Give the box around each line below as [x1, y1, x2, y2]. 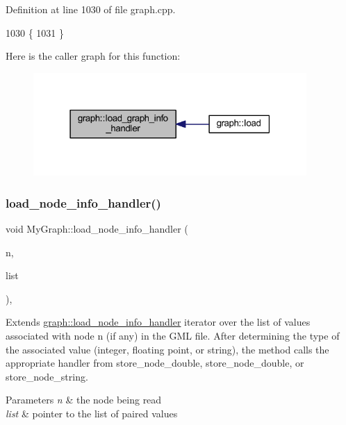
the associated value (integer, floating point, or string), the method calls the [6, 342, 329, 356]
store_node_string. [6, 369, 88, 383]
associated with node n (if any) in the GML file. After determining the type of [6, 328, 340, 342]
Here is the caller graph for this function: [6, 49, 181, 63]
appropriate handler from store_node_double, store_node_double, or [6, 356, 304, 370]
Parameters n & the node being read [6, 392, 162, 407]
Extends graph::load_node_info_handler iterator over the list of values [6, 315, 311, 329]
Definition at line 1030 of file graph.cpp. [6, 2, 176, 16]
